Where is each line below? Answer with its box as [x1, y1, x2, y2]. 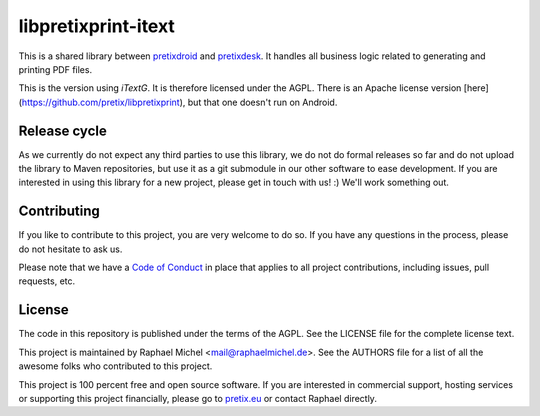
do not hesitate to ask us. [18, 243, 123, 255]
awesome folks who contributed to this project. [18, 360, 213, 372]
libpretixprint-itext [18, 15, 175, 37]
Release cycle [18, 122, 107, 139]
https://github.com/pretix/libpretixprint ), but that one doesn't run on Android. [21, 96, 338, 108]
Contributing [18, 203, 100, 220]
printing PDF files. [18, 63, 93, 75]
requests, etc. [18, 275, 76, 287]
